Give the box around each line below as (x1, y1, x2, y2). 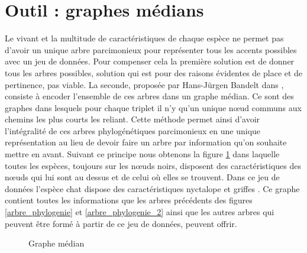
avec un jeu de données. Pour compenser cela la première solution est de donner (5, 55, 295, 67)
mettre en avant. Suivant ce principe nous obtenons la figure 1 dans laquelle (5, 148, 280, 160)
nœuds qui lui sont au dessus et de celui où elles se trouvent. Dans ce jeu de (5, 171, 280, 183)
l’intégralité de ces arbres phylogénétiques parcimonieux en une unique (5, 124, 261, 137)
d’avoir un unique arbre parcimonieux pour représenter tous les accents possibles (5, 43, 297, 56)
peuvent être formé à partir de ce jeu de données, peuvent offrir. (5, 217, 237, 229)
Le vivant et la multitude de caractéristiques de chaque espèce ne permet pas (5, 32, 284, 44)
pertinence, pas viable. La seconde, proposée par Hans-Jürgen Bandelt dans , (5, 78, 284, 90)
